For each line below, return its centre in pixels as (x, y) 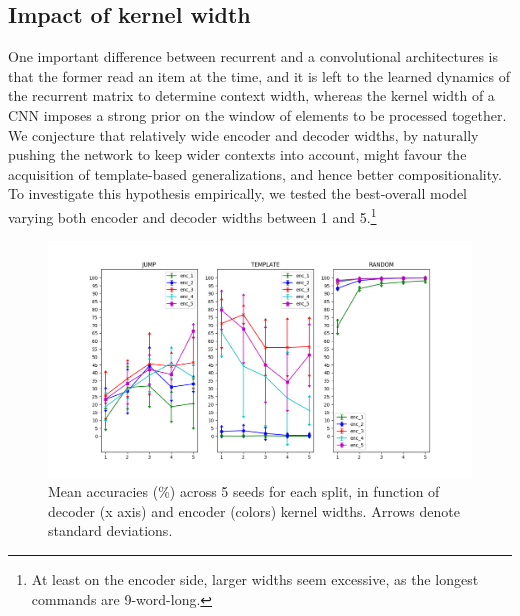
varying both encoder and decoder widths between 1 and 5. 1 (192, 215)
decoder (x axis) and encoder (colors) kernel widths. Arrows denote (254, 510)
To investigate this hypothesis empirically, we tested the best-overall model (238, 193)
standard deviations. (110, 530)
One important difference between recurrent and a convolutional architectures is (253, 56)
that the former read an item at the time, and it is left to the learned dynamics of (259, 75)
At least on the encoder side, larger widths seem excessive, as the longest (255, 579)
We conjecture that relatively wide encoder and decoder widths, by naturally (243, 134)
